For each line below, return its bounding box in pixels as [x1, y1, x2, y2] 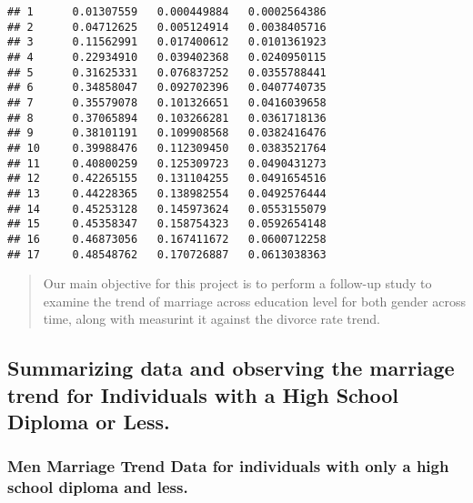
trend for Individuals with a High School [7, 380, 399, 408]
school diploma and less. [7, 476, 188, 498]
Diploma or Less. [7, 407, 170, 436]
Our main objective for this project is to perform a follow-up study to [43, 274, 432, 293]
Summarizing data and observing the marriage [7, 354, 455, 382]
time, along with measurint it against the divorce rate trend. [43, 309, 380, 328]
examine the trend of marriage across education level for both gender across [43, 291, 466, 310]
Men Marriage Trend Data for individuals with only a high [7, 455, 449, 478]
